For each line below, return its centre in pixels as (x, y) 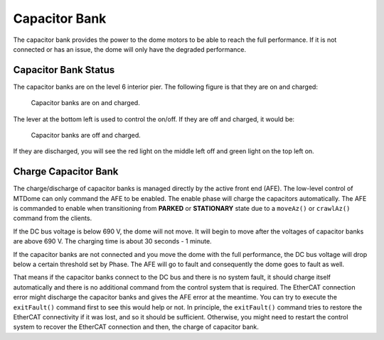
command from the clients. (53, 218)
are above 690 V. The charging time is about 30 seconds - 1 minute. (113, 241)
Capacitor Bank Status (64, 70)
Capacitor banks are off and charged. (86, 136)
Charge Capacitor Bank (66, 171)
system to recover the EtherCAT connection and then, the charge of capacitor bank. (136, 327)
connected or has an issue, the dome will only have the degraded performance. (130, 49)
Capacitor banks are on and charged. (85, 103)
